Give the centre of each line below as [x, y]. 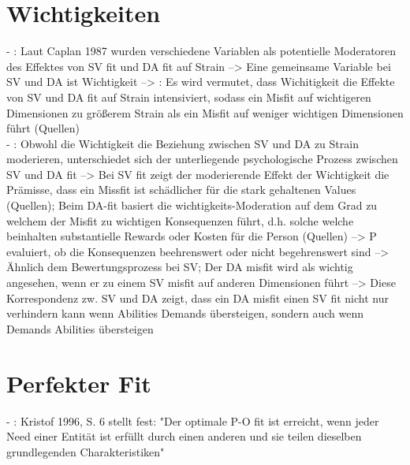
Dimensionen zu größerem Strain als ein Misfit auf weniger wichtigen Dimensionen [205, 112]
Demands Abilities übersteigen [80, 328]
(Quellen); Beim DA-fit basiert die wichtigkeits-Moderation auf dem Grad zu [192, 205]
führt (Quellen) [43, 128]
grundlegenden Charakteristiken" [86, 451]
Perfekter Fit [79, 383]
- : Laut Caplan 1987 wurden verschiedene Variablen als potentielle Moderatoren [201, 51]
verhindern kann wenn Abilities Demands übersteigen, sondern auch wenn [185, 313]
